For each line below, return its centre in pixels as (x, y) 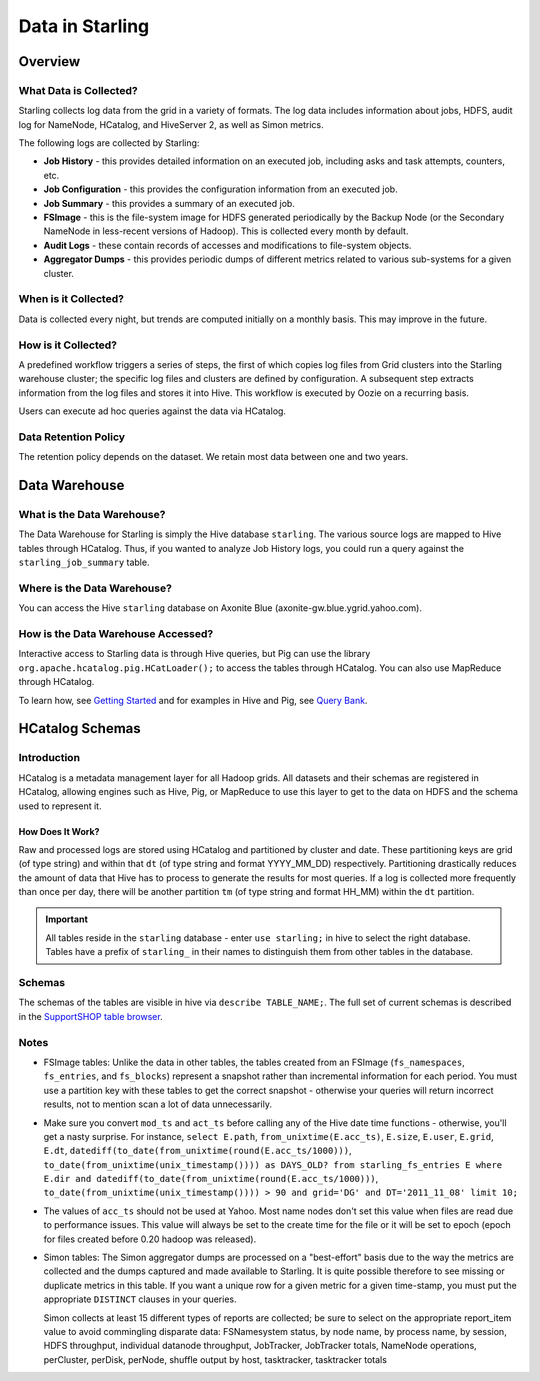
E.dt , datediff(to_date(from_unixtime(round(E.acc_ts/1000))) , (197, 1151)
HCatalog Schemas (80, 728)
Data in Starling (84, 26)
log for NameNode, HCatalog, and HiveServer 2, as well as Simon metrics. (171, 124)
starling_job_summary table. (84, 562)
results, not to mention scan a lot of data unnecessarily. (157, 1104)
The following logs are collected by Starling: (109, 143)
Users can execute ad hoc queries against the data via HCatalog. (152, 411)
